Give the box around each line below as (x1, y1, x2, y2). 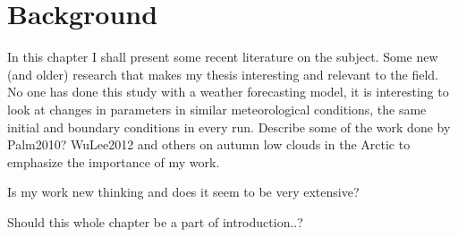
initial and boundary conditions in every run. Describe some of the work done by (7, 117, 451, 136)
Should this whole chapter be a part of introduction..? (7, 212, 303, 231)
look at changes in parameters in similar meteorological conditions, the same (7, 99, 427, 118)
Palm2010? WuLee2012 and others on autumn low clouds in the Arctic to (7, 135, 411, 154)
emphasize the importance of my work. (7, 152, 220, 171)
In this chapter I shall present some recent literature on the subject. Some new (7, 47, 438, 66)
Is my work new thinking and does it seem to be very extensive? (7, 182, 360, 201)
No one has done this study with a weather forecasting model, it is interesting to (7, 82, 449, 101)
